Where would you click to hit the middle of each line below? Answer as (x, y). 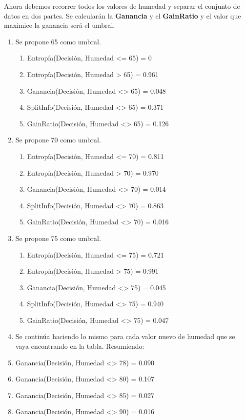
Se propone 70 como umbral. (58, 140)
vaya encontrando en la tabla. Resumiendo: (80, 346)
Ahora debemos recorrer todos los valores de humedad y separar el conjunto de (122, 6)
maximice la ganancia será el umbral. (60, 25)
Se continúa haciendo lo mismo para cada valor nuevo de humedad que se (125, 336)
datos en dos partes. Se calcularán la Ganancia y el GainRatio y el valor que (122, 15)
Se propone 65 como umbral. (58, 41)
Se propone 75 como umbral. (58, 238)
